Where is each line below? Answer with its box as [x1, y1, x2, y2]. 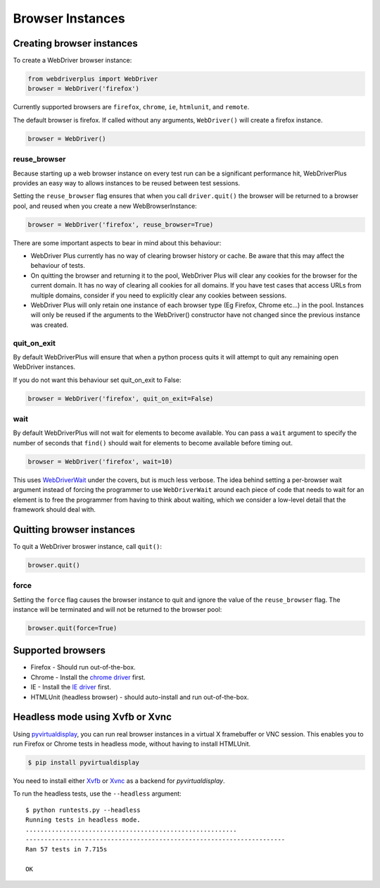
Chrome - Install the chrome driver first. [30, 673, 146, 682]
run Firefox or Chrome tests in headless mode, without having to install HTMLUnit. [13, 739, 251, 748]
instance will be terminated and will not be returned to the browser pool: [13, 605, 222, 613]
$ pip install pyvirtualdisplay [27, 758, 140, 766]
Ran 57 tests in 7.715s [25, 846, 108, 853]
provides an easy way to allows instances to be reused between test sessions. [13, 178, 241, 187]
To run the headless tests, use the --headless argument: [13, 789, 182, 798]
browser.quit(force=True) [27, 624, 118, 632]
